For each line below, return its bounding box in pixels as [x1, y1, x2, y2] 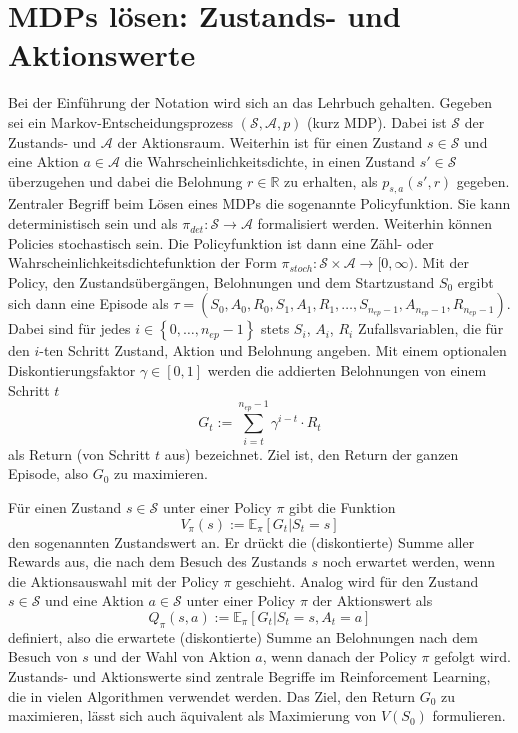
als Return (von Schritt [8, 443, 151, 464]
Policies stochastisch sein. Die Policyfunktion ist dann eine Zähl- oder [8, 232, 434, 253]
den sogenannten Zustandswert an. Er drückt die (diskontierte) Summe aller [8, 531, 475, 552]
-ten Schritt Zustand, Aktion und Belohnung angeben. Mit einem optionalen [39, 340, 507, 361]
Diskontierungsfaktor [8, 360, 136, 381]
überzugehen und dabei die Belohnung [8, 170, 243, 191]
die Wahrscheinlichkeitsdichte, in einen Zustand [124, 151, 416, 172]
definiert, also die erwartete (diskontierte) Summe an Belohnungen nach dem [8, 626, 478, 647]
